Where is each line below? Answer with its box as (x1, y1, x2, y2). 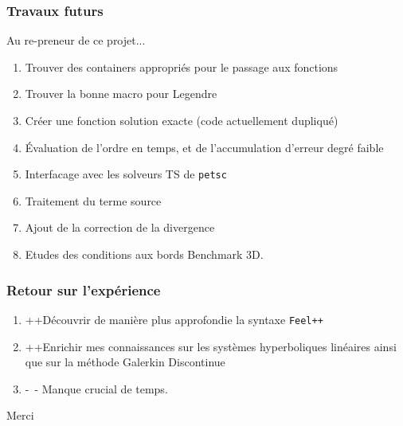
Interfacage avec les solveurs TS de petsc (25, 166, 227, 182)
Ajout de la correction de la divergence (25, 219, 215, 236)
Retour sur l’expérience (6, 279, 161, 299)
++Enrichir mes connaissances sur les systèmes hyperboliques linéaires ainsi (25, 338, 397, 354)
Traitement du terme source (25, 192, 162, 209)
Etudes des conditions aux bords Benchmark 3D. (25, 246, 264, 263)
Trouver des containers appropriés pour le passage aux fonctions (25, 58, 338, 75)
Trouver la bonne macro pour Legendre (25, 85, 217, 102)
